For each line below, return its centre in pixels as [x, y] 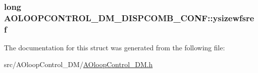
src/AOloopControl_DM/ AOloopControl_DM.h [78, 64]
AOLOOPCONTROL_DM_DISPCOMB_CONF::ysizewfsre [129, 18]
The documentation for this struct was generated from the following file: [115, 48]
